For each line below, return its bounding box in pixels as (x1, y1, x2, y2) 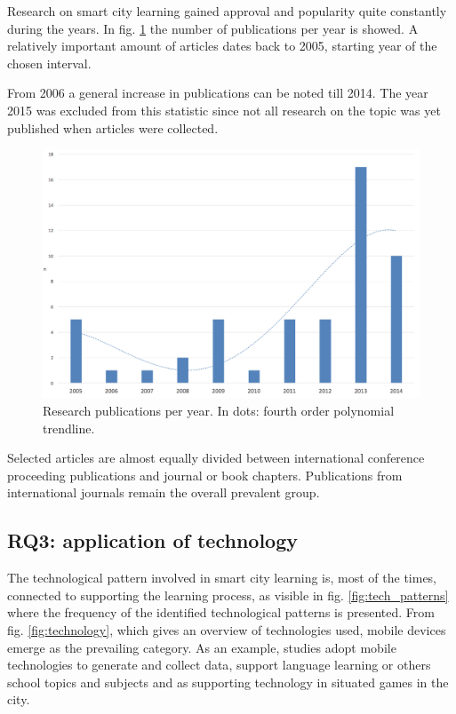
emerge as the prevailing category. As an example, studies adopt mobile (7, 638, 396, 656)
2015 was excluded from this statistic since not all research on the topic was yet (7, 100, 441, 119)
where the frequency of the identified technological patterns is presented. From (7, 603, 435, 622)
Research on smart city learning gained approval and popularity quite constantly (7, 2, 447, 20)
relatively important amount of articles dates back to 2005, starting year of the (7, 36, 437, 55)
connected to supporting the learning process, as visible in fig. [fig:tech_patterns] (7, 585, 449, 604)
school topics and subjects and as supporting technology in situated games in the (7, 672, 449, 691)
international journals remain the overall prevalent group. (7, 483, 320, 502)
